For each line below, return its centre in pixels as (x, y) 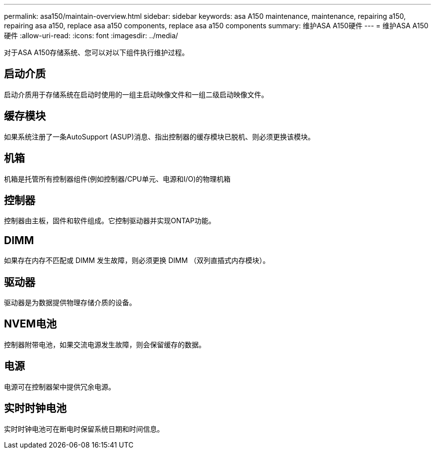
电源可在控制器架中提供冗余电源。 (60, 387)
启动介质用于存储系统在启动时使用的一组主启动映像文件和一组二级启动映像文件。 (136, 94)
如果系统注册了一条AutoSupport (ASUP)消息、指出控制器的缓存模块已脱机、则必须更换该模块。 (159, 136)
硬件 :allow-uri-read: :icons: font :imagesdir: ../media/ (91, 35)
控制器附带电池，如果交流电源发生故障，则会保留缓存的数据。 (105, 344)
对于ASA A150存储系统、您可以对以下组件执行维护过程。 (97, 52)
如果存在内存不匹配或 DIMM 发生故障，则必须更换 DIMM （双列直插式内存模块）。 (137, 260)
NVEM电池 (31, 324)
